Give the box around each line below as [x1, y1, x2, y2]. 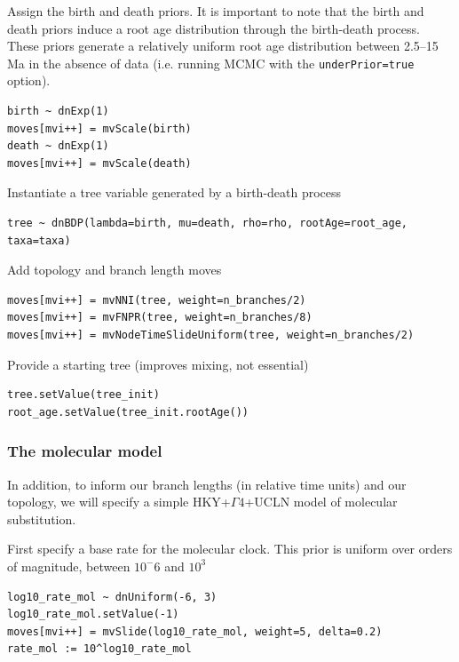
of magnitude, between [7, 556, 131, 575]
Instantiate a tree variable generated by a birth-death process [7, 183, 342, 202]
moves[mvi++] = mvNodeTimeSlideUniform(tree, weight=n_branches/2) [7, 328, 415, 341]
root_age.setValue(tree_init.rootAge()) [7, 405, 249, 419]
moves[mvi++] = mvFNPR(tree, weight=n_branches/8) [7, 311, 313, 324]
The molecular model [7, 440, 162, 462]
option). [7, 71, 51, 90]
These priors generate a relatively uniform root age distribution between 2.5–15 [7, 36, 439, 55]
